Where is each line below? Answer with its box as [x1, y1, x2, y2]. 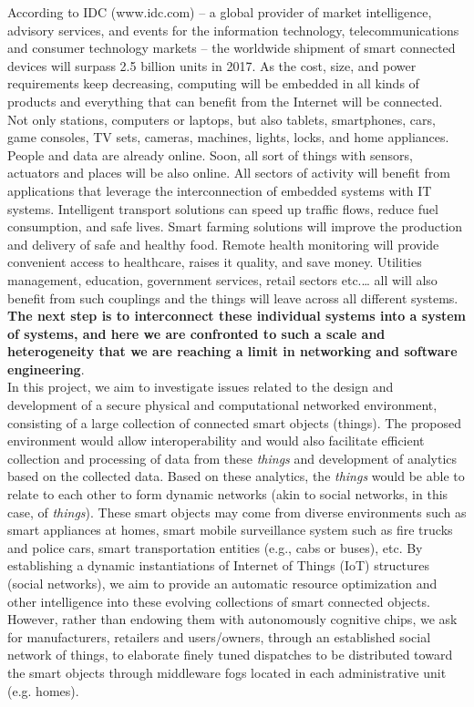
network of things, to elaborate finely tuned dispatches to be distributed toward [7, 645, 453, 664]
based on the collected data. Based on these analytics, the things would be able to [7, 466, 465, 486]
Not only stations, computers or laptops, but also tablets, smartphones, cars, [7, 109, 436, 128]
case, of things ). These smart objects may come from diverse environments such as [7, 502, 467, 521]
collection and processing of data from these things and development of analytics [7, 448, 458, 467]
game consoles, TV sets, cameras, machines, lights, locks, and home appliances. [7, 128, 449, 147]
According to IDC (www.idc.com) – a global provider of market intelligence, [7, 3, 432, 21]
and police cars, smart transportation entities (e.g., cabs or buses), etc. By [7, 538, 423, 557]
